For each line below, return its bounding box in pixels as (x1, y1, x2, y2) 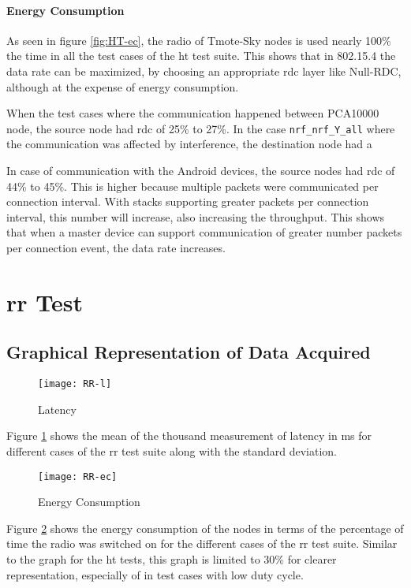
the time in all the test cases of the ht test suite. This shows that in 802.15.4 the (6, 47, 396, 64)
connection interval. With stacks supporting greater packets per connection (6, 193, 369, 210)
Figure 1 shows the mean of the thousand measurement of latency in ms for (6, 427, 372, 444)
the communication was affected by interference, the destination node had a (6, 136, 372, 152)
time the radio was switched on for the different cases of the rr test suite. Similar (6, 535, 398, 552)
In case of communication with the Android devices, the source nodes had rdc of (6, 162, 395, 179)
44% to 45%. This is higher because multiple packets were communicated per (6, 177, 379, 194)
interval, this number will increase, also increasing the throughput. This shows (6, 208, 385, 225)
